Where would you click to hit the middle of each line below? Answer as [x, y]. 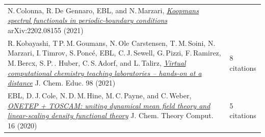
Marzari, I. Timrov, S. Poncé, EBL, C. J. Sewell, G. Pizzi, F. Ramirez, [114, 53]
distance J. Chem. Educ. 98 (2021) [62, 83]
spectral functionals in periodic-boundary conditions [88, 20]
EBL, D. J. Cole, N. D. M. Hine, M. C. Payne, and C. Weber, [100, 95]
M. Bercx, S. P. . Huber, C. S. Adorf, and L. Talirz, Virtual [97, 62]
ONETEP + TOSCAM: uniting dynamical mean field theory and [109, 105]
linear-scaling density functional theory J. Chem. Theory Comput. [111, 115]
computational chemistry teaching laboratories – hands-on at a [105, 73]
